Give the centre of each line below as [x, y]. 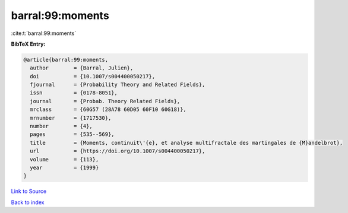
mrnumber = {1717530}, [71, 118]
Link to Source [29, 191]
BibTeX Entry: [28, 44]
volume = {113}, [64, 159]
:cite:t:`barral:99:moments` [44, 33]
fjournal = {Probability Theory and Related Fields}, [118, 85]
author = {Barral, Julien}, [82, 68]
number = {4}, [61, 126]
